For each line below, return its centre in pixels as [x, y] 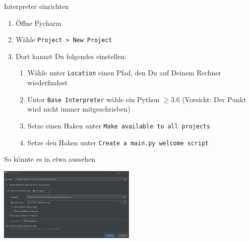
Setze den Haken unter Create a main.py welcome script [118, 142]
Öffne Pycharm [39, 23]
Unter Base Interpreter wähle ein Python [94, 99]
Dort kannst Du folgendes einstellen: [71, 56]
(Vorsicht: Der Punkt [214, 99]
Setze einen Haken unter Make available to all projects [119, 125]
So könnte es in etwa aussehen [50, 159]
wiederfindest [47, 83]
